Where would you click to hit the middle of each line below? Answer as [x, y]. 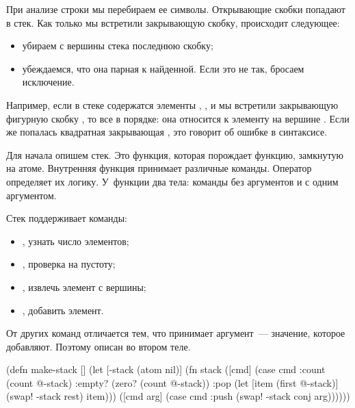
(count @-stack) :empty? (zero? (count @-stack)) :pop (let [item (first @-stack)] [172, 382]
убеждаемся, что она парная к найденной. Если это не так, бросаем [163, 68]
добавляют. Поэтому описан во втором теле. [98, 346]
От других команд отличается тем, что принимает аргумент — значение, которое [176, 333]
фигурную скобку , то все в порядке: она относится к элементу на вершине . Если [178, 118]
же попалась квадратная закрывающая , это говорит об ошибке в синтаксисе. [167, 132]
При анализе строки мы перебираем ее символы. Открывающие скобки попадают [176, 9]
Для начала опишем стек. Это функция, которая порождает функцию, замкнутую [175, 154]
